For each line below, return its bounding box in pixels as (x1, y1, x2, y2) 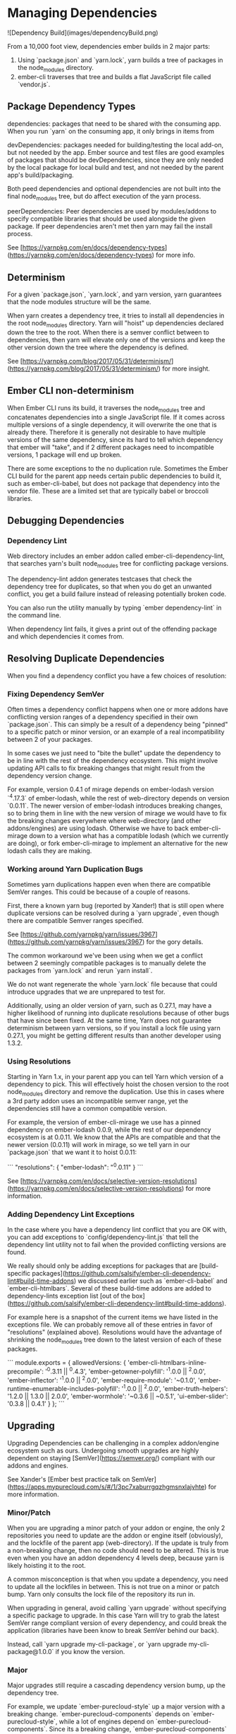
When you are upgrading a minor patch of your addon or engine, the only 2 (7, 1524, 225, 1532)
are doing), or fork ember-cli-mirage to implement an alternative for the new (7, 839, 228, 847)
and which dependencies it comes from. (7, 632, 125, 641)
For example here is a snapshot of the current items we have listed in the (7, 1313, 218, 1322)
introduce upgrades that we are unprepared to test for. (7, 988, 166, 996)
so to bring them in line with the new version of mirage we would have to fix (7, 808, 227, 817)
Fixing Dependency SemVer (7, 689, 104, 699)
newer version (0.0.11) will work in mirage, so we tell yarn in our (7, 1141, 190, 1149)
